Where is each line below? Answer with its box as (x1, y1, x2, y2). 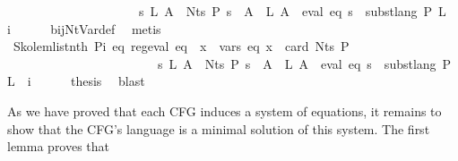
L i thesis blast (7, 72, 145, 90)
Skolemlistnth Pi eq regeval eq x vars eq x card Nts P (13, 37, 350, 55)
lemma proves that (7, 137, 110, 156)
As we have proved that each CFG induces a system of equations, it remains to (7, 101, 442, 120)
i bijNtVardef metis (7, 19, 161, 38)
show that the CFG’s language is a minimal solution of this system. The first (7, 119, 430, 138)
